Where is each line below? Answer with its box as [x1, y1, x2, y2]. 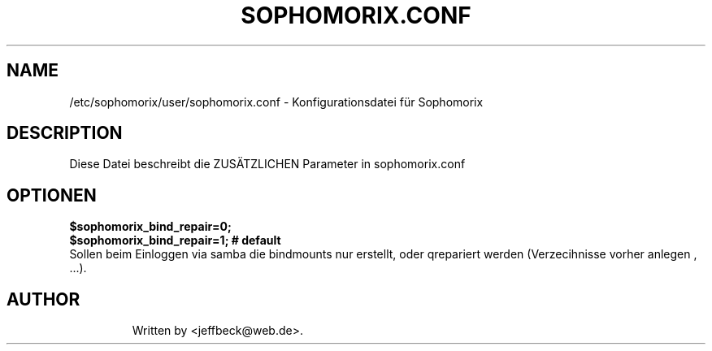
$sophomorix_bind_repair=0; [69, 219, 232, 234]
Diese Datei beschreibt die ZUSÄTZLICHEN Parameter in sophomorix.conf [69, 157, 466, 171]
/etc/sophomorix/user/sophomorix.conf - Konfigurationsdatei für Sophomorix [69, 94, 484, 109]
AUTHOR [7, 288, 80, 310]
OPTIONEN [7, 184, 97, 206]
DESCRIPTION [7, 123, 123, 144]
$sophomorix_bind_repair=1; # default [69, 233, 281, 248]
